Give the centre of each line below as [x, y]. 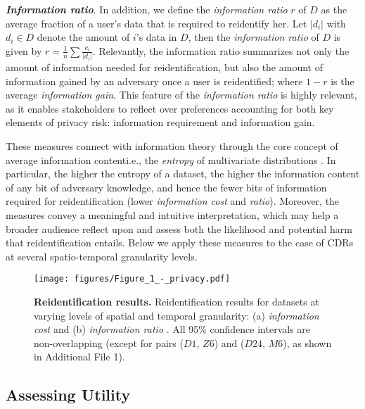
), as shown [307, 342]
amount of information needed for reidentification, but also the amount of [164, 67]
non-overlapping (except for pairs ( [109, 342]
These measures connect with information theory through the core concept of [172, 146]
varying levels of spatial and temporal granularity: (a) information [177, 315]
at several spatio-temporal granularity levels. [102, 256]
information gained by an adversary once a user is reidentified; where [154, 81]
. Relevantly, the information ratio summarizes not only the [221, 50]
